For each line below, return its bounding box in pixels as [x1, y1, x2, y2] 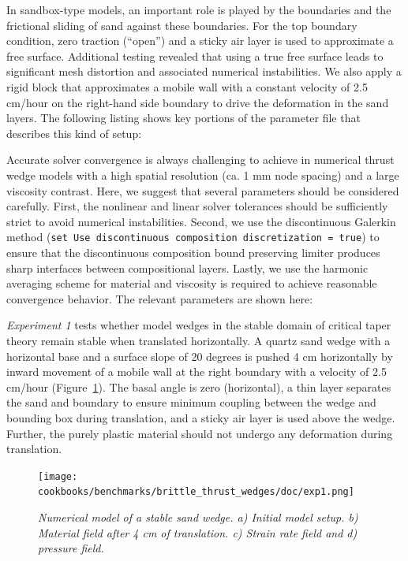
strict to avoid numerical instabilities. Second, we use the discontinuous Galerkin [6, 213, 396, 229]
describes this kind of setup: [6, 124, 142, 141]
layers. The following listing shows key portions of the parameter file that [6, 110, 361, 126]
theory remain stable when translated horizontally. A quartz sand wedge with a [6, 332, 391, 348]
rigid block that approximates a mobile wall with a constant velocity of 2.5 [6, 78, 368, 95]
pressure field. [38, 540, 104, 556]
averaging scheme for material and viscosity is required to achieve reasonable [6, 275, 377, 292]
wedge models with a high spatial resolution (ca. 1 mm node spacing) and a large [6, 166, 399, 183]
